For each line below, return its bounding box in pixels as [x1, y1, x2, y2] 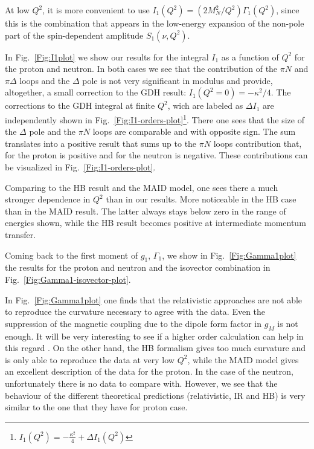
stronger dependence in [5, 193, 91, 205]
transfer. [5, 228, 36, 241]
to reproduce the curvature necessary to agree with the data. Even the [5, 305, 266, 318]
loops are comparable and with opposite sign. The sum [92, 125, 296, 138]
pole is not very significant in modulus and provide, [82, 74, 273, 86]
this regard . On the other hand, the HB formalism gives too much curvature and [5, 341, 306, 354]
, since [276, 4, 300, 16]
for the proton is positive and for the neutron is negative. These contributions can [5, 149, 308, 161]
